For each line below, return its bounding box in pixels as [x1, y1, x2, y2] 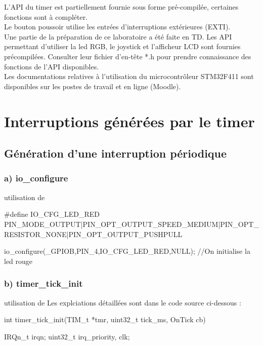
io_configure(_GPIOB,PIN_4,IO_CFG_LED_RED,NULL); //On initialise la [4, 246, 250, 256]
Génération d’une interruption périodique [4, 145, 227, 161]
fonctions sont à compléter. [4, 11, 88, 22]
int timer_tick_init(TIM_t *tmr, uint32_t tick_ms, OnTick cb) [4, 314, 206, 325]
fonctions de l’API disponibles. [4, 61, 99, 71]
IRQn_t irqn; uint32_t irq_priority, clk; [4, 331, 130, 341]
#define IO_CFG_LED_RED [4, 209, 100, 219]
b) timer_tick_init [4, 277, 83, 290]
